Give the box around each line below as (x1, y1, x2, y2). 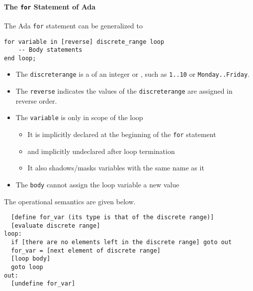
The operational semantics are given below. (4, 196, 136, 206)
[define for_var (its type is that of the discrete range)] (11, 214, 214, 221)
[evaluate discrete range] (11, 222, 100, 229)
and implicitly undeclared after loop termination (27, 145, 175, 156)
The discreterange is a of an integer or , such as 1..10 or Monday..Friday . (15, 69, 250, 79)
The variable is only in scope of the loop (15, 112, 143, 123)
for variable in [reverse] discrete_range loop (4, 38, 165, 45)
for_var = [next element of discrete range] (11, 247, 161, 254)
